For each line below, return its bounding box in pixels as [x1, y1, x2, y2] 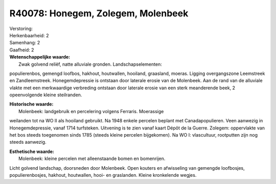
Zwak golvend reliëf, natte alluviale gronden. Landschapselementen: [18, 61, 162, 67]
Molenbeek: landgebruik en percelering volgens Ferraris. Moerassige [18, 108, 164, 114]
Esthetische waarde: [9, 148, 55, 154]
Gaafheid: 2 [9, 46, 34, 53]
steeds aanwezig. [9, 139, 47, 145]
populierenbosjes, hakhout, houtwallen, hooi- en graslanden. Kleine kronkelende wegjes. [9, 172, 197, 178]
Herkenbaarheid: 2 [9, 32, 49, 38]
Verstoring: [9, 25, 33, 32]
